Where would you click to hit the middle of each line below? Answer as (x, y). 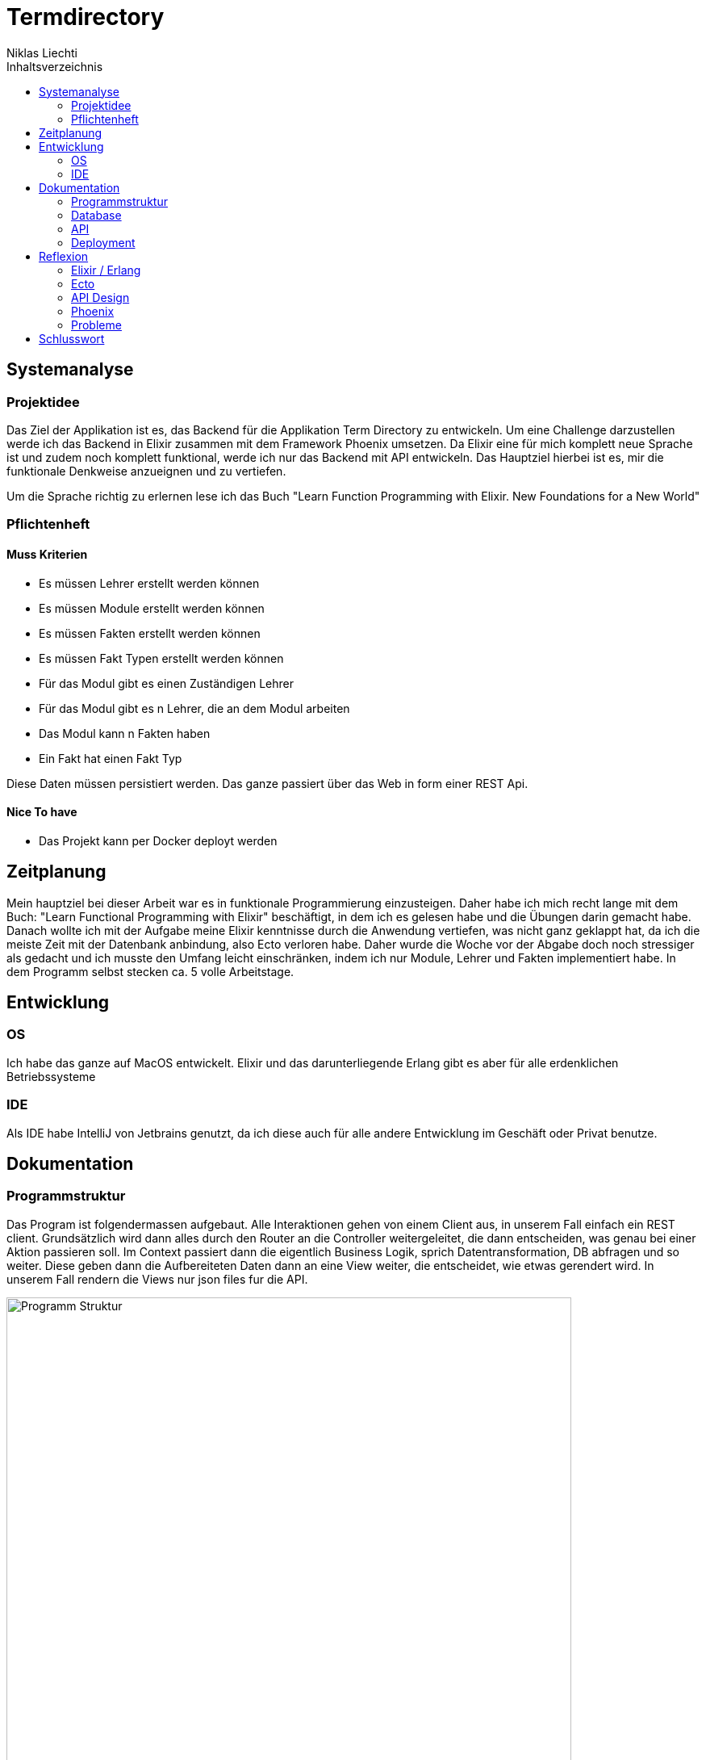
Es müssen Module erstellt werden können (152, 608)
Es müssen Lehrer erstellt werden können (149, 583)
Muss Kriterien (47, 554)
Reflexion (64, 256)
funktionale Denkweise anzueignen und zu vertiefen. (146, 471)
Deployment (103, 242)
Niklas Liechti (42, 52)
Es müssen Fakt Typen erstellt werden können (161, 658)
